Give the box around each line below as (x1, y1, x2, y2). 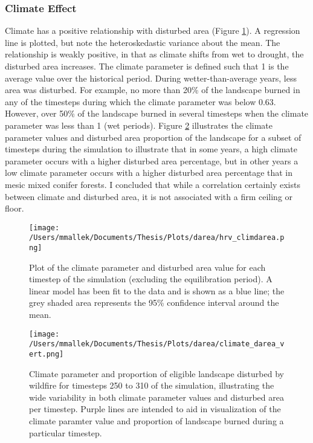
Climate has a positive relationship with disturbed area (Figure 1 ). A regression (5, 24, 300, 37)
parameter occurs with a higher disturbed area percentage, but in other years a (5, 154, 298, 167)
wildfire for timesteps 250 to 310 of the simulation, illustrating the (29, 379, 274, 392)
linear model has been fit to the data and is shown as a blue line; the (29, 284, 285, 297)
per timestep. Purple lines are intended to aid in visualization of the (29, 403, 281, 415)
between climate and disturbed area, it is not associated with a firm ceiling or (5, 190, 293, 202)
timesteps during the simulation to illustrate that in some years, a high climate (5, 143, 297, 155)
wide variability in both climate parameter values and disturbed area (29, 390, 284, 403)
